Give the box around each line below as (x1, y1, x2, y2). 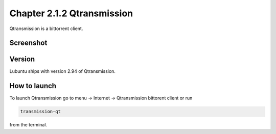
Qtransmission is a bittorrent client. (9, 25, 83, 32)
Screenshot (9, 39, 48, 47)
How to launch (9, 82, 56, 90)
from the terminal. (9, 122, 48, 128)
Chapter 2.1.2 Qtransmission (9, 8, 133, 19)
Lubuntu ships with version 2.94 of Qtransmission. (9, 68, 116, 74)
